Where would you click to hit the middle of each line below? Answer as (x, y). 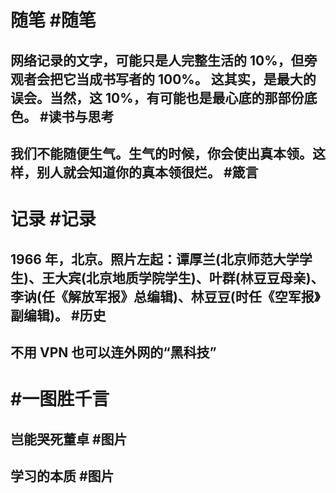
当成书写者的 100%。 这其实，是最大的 (196, 79)
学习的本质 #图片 (62, 476)
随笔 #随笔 (53, 20)
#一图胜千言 (60, 399)
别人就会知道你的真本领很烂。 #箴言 (147, 172)
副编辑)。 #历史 (58, 315)
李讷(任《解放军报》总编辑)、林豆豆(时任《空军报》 (165, 296)
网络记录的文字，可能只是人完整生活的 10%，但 (157, 60)
